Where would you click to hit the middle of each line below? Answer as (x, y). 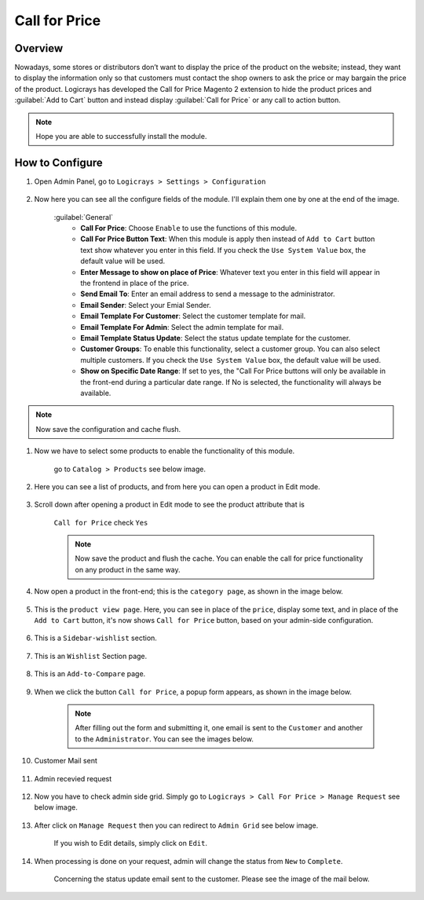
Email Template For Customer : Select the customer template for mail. (193, 316)
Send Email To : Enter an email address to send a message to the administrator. (208, 294)
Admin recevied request (73, 778)
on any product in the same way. (128, 569)
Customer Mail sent (66, 761)
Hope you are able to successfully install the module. (121, 137)
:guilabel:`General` (84, 217)
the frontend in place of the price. (135, 284)
